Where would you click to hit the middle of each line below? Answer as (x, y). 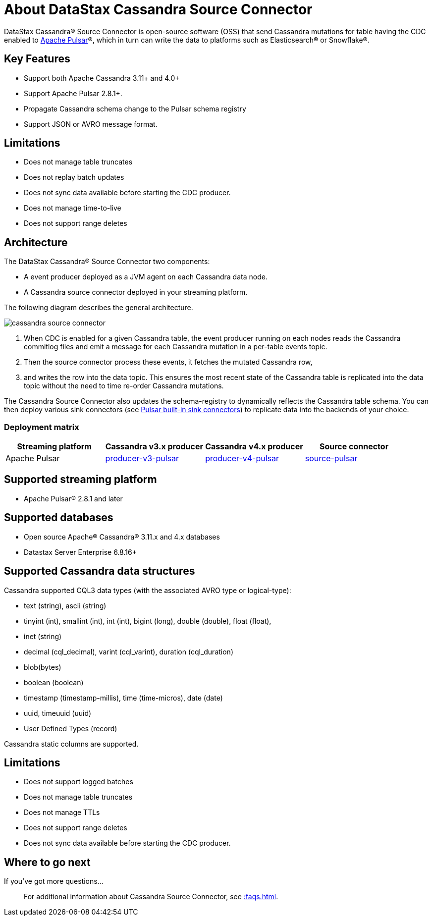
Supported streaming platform (81, 480)
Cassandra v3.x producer (154, 447)
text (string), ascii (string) (65, 605)
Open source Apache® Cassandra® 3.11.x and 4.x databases (122, 537)
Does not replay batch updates (74, 177)
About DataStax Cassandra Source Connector (158, 9)
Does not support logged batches (79, 782)
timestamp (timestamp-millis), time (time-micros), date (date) (123, 698)
